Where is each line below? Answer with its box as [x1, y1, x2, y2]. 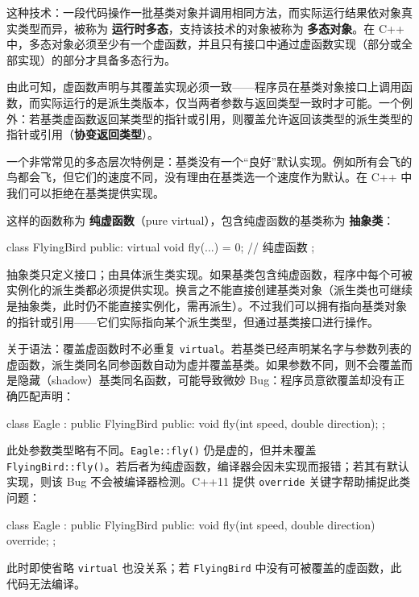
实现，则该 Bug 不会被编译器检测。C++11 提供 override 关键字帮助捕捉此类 [6, 473, 411, 490]
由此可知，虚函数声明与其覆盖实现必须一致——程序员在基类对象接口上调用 [6, 78, 401, 95]
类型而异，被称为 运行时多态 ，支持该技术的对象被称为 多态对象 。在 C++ [17, 19, 404, 36]
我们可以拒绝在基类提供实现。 [6, 184, 164, 201]
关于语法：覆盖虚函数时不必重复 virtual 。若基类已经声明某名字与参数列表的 [6, 340, 412, 357]
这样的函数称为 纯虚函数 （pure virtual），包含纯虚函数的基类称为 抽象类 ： [6, 211, 395, 228]
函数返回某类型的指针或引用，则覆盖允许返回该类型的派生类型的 [73, 110, 413, 126]
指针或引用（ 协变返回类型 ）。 [6, 126, 159, 143]
